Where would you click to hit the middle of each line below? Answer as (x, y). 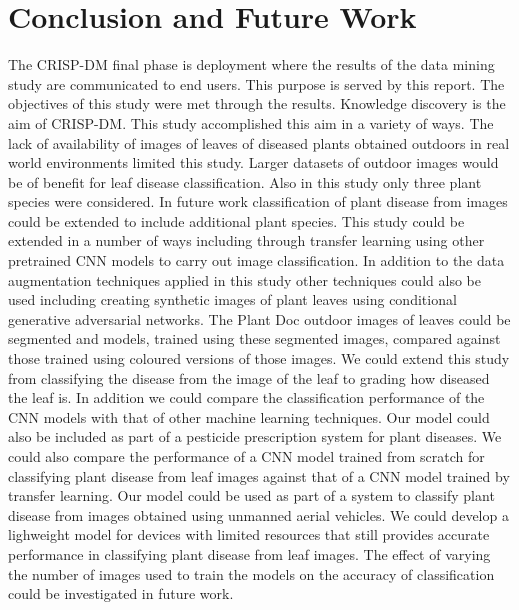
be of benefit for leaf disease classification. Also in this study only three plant (245, 181)
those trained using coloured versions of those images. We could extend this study (259, 358)
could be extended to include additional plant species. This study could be (236, 220)
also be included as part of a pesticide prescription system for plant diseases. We (255, 436)
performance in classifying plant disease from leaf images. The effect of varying (249, 553)
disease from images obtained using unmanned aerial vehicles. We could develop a (258, 514)
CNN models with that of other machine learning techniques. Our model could (249, 416)
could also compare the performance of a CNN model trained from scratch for (246, 456)
